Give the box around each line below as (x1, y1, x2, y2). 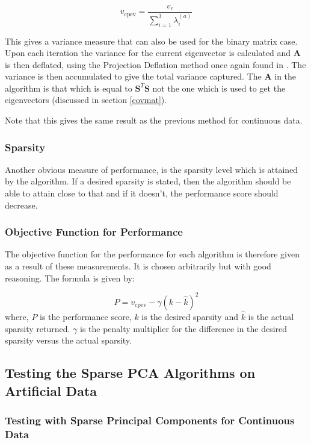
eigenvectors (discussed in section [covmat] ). (5, 93, 167, 106)
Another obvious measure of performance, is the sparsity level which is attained (5, 163, 298, 175)
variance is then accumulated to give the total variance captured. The (5, 70, 262, 83)
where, (5, 310, 29, 322)
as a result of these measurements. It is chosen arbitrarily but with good (5, 260, 271, 272)
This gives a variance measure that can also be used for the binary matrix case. (5, 34, 298, 47)
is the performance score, (40, 310, 132, 322)
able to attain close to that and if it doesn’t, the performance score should (5, 187, 279, 200)
